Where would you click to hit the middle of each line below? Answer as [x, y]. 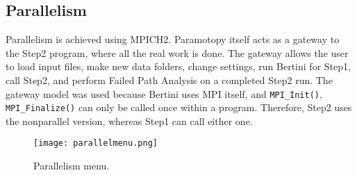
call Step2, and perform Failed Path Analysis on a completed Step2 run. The [169, 80]
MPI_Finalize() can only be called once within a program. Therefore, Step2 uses [179, 107]
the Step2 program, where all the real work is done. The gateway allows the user [177, 52]
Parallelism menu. [72, 166]
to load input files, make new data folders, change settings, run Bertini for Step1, [178, 66]
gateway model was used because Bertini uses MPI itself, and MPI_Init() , [164, 93]
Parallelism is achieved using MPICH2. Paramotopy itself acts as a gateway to [173, 39]
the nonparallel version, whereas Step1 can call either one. [129, 120]
